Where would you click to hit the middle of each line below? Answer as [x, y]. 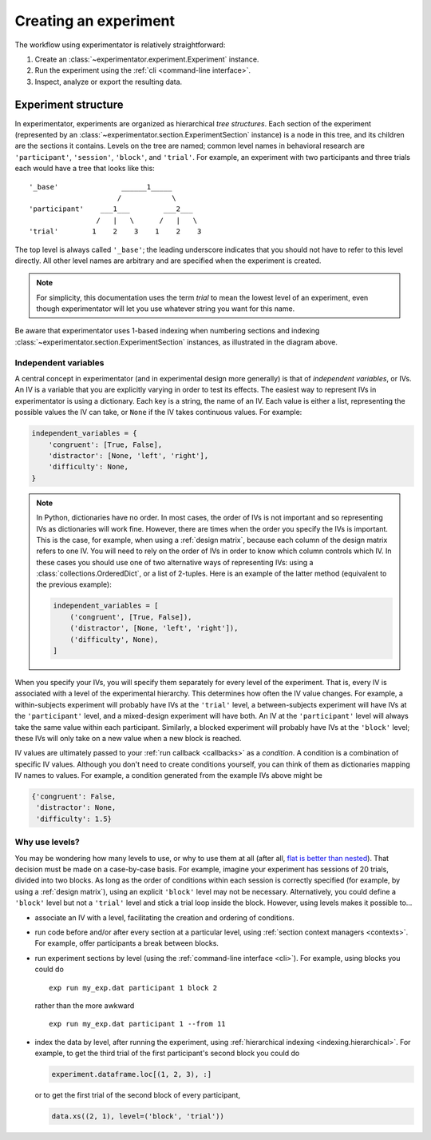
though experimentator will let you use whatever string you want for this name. [166, 309]
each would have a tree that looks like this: [85, 169]
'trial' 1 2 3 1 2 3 [115, 231]
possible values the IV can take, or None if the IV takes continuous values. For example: [158, 413]
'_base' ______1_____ [101, 187]
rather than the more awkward [85, 1005]
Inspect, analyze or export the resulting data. [109, 82]
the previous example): [74, 584]
